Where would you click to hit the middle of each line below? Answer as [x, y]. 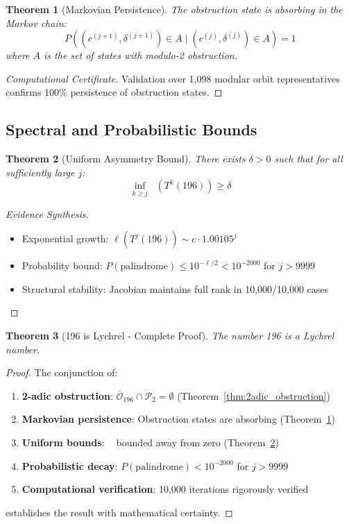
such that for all [308, 159]
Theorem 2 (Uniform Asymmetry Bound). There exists [126, 159]
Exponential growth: [65, 238]
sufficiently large [40, 172]
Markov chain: [36, 23]
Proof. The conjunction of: [62, 372]
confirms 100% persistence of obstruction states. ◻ [114, 92]
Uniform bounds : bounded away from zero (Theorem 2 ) [150, 442]
